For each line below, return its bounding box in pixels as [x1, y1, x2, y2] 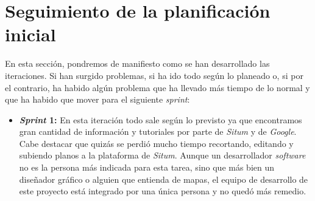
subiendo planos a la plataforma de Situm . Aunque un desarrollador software [19, 149, 306, 162]
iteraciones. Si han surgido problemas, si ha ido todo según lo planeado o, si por [5, 69, 303, 81]
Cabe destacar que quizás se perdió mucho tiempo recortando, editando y [19, 137, 294, 149]
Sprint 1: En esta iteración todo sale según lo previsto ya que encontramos [19, 113, 302, 126]
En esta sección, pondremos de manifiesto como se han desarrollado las [5, 57, 270, 70]
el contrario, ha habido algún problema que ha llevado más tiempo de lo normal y [5, 81, 310, 94]
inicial [5, 22, 56, 47]
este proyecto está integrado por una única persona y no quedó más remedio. [19, 185, 306, 197]
